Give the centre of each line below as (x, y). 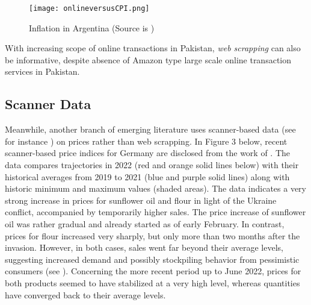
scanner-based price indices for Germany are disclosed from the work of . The (148, 153)
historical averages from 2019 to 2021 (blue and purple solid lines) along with (147, 176)
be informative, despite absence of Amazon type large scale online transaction (148, 59)
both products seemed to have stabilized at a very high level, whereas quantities (152, 282)
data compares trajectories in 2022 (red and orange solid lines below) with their (152, 165)
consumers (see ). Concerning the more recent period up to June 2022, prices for (153, 271)
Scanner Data (48, 104)
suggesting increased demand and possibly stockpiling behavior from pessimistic (152, 259)
